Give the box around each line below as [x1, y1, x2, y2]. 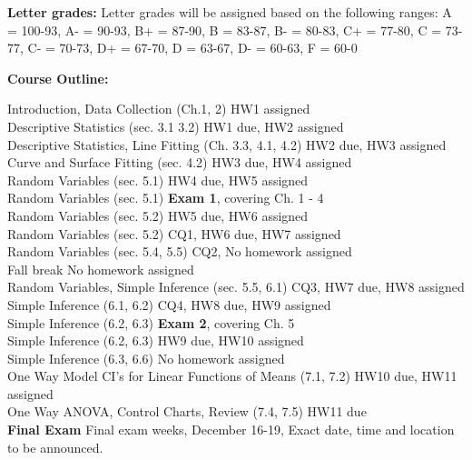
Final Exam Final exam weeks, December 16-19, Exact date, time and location [7, 420, 455, 439]
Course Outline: [7, 68, 109, 87]
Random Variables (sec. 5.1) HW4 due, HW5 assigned [7, 170, 309, 189]
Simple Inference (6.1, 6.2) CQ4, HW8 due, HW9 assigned [7, 295, 331, 314]
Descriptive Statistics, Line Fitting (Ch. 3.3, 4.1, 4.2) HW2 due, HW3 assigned [7, 135, 447, 154]
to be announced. [7, 437, 103, 456]
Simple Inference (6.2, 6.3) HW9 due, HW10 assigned [7, 331, 304, 350]
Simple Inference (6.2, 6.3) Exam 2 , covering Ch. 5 [7, 313, 295, 332]
